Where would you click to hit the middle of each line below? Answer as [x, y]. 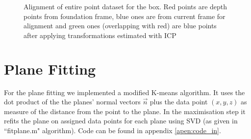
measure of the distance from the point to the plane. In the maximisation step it [125, 111]
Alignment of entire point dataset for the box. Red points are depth [125, 6]
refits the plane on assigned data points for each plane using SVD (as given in [121, 121]
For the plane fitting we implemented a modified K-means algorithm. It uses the [125, 92]
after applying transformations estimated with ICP [100, 35]
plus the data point [179, 102]
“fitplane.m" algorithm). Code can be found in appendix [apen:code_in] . [113, 130]
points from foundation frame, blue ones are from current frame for [125, 16]
